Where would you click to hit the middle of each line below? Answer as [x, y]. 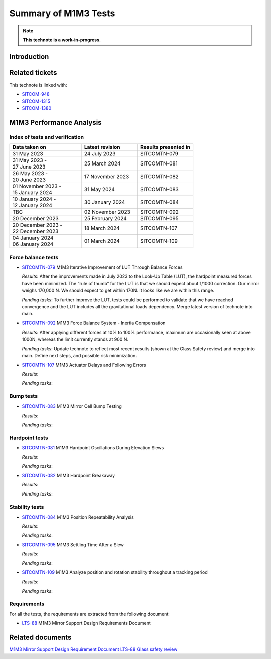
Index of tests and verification [47, 137]
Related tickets [33, 73]
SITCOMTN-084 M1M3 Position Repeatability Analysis [78, 517]
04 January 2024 [33, 238]
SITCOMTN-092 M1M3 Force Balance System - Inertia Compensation [94, 323]
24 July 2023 [100, 154]
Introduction [29, 57]
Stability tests [27, 507]
